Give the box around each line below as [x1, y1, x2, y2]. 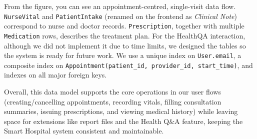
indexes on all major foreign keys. [4, 69, 107, 80]
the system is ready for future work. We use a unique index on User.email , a [4, 50, 241, 60]
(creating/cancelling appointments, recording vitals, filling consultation [4, 96, 221, 106]
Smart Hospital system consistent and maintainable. [4, 125, 164, 136]
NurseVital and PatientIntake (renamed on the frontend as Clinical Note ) [4, 10, 237, 21]
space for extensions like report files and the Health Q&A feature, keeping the [4, 115, 243, 126]
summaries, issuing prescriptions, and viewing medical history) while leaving [4, 106, 238, 116]
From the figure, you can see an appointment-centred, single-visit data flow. [4, 1, 236, 11]
